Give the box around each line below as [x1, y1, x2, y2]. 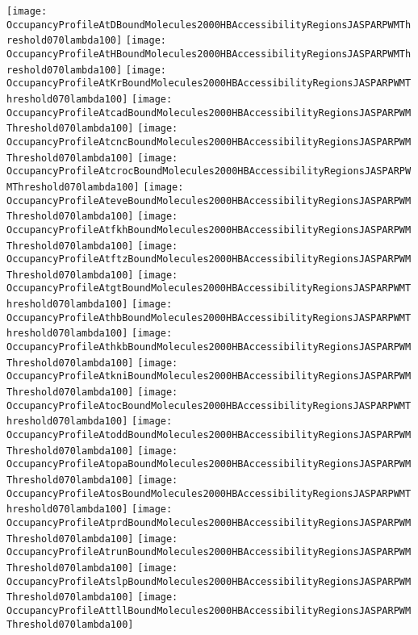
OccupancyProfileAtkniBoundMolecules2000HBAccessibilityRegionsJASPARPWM [6, 370, 412, 382]
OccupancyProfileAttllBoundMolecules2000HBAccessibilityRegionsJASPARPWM [6, 604, 412, 616]
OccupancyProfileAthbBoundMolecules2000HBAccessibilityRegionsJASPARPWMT [6, 311, 412, 324]
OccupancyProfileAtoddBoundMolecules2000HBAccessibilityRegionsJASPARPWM [6, 429, 412, 441]
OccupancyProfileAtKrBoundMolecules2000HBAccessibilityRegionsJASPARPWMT [6, 77, 412, 90]
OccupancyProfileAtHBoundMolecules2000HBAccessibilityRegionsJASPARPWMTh [6, 48, 412, 60]
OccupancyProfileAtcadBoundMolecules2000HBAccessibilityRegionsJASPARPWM [6, 107, 412, 119]
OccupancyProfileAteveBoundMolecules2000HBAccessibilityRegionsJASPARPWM [6, 194, 412, 207]
